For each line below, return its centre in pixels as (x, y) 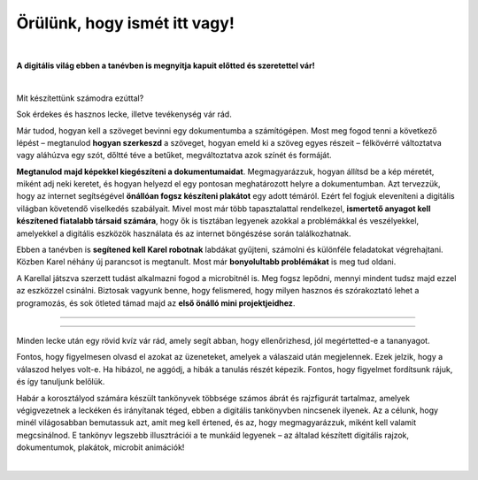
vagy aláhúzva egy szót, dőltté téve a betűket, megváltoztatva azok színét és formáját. (174, 156)
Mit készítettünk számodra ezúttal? (80, 98)
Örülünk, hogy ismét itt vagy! (125, 23)
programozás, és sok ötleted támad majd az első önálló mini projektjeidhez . (156, 303)
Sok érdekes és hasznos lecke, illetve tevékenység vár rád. (124, 114)
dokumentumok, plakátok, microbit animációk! (100, 447)
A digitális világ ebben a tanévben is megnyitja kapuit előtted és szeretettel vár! (166, 65)
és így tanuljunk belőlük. (61, 382)
